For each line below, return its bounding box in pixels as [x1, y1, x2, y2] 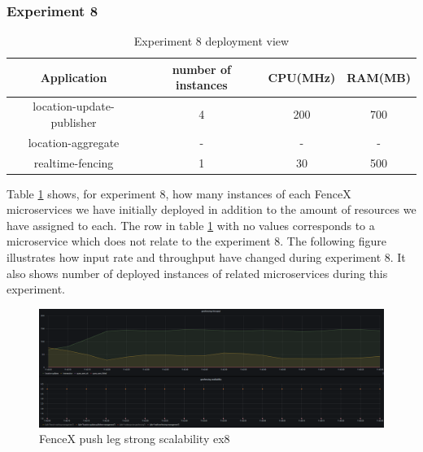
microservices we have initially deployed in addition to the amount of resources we [7, 201, 416, 218]
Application [40, 68, 107, 85]
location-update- [33, 98, 115, 115]
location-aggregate [28, 133, 120, 150]
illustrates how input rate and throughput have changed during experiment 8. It [7, 249, 406, 265]
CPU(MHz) [268, 68, 336, 85]
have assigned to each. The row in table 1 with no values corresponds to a [7, 216, 375, 233]
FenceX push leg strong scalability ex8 [39, 430, 230, 447]
